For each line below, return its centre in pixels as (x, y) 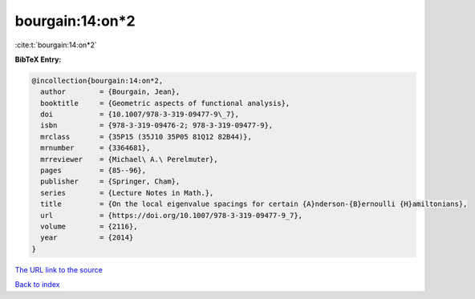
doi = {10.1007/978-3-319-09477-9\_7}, (140, 115)
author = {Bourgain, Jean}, (110, 92)
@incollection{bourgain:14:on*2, (97, 81)
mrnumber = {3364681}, (95, 148)
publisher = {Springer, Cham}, (110, 182)
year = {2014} (87, 238)
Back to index (37, 285)
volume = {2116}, (89, 226)
